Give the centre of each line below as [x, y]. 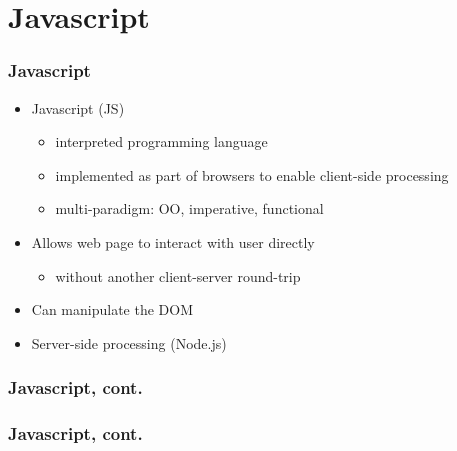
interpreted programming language [161, 141]
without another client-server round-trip [178, 275]
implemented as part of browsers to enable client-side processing [252, 174]
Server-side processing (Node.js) [129, 342]
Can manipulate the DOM [112, 309]
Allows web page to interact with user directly [173, 241]
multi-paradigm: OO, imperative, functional [189, 208]
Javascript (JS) [78, 107]
